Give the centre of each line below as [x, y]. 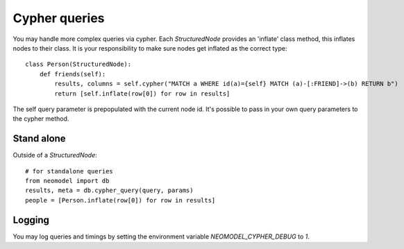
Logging [31, 220]
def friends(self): [73, 74]
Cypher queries [59, 18]
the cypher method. [41, 119]
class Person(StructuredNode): [78, 65]
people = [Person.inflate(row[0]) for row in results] [120, 200]
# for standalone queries [69, 171]
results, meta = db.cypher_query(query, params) [109, 190]
